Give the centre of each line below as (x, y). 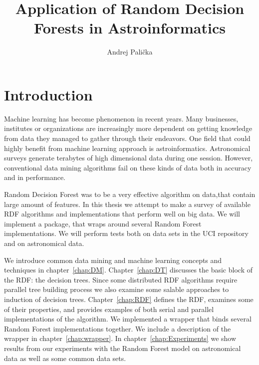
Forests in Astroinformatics (130, 28)
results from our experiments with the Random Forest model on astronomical (123, 348)
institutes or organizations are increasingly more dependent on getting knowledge (128, 128)
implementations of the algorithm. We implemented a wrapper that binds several (128, 319)
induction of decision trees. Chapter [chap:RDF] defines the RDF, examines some (129, 299)
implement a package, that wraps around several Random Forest (103, 223)
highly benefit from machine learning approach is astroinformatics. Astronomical (127, 148)
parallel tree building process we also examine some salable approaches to (117, 289)
